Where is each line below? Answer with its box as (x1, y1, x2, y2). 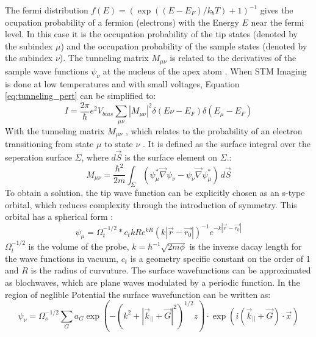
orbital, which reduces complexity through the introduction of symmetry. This (5, 198, 297, 211)
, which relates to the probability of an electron (125, 124, 303, 137)
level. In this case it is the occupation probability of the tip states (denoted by (5, 27, 298, 40)
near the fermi (251, 15, 304, 28)
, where (81, 150, 109, 163)
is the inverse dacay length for (189, 240, 302, 253)
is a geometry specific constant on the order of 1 (130, 252, 311, 264)
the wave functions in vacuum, (5, 252, 118, 264)
